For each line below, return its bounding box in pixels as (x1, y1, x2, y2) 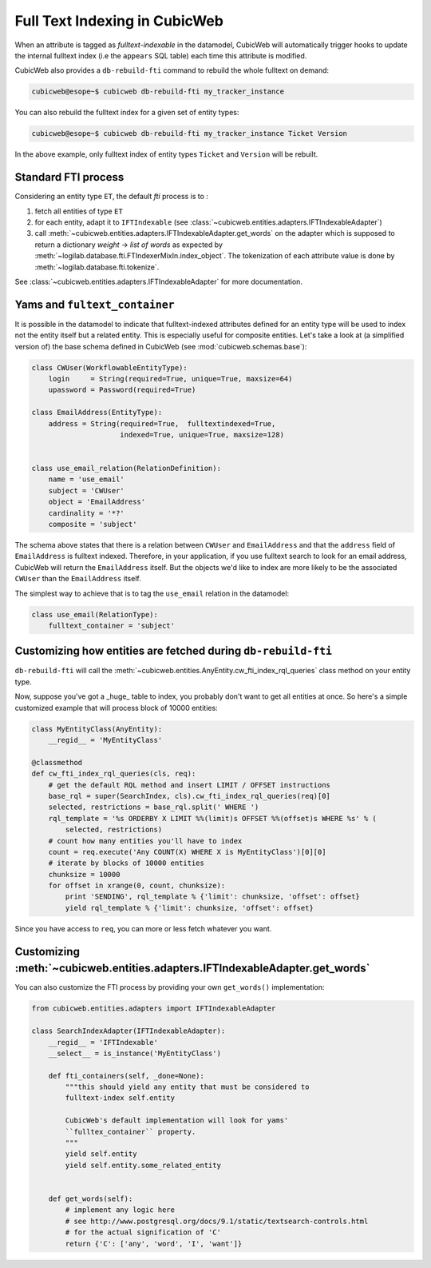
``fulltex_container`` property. (65, 1127, 196, 1136)
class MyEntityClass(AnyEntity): (31, 724, 163, 733)
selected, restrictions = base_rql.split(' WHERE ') (48, 803, 259, 811)
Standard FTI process (14, 170, 125, 184)
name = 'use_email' (48, 475, 125, 484)
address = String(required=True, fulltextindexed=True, (48, 419, 276, 428)
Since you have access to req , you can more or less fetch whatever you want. (14, 923, 272, 933)
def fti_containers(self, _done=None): (48, 1071, 205, 1080)
